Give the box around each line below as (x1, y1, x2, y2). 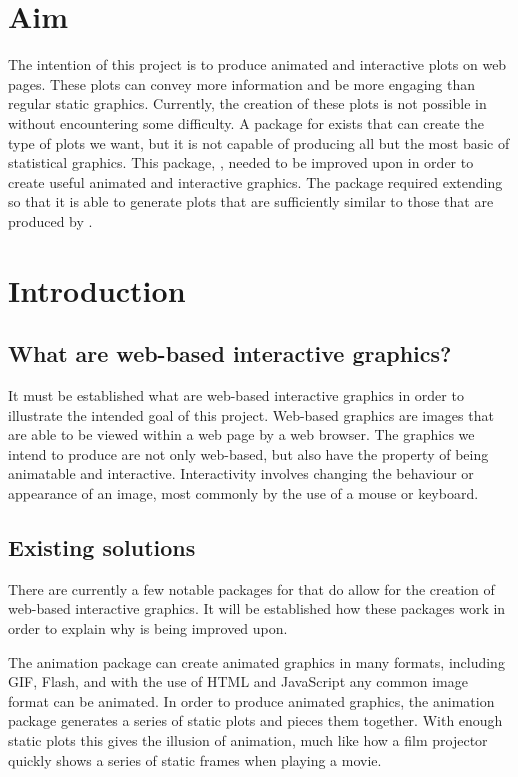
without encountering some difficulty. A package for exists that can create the (8, 112, 484, 133)
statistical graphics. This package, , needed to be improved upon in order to (8, 152, 474, 173)
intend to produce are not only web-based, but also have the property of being (8, 443, 489, 464)
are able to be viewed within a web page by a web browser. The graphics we (8, 424, 475, 445)
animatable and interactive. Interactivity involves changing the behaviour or (8, 463, 474, 484)
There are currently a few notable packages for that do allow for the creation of (8, 578, 495, 599)
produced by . (8, 210, 93, 231)
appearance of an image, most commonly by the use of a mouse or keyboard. (8, 483, 479, 504)
